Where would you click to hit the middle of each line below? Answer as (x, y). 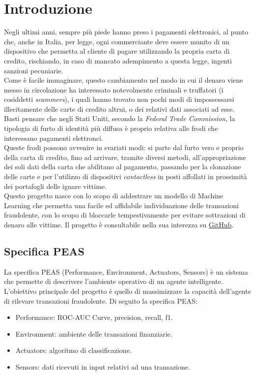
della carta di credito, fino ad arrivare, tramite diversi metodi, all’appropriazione (125, 157)
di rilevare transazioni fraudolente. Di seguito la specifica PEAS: (101, 300)
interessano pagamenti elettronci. (54, 138)
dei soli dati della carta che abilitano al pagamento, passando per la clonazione (123, 167)
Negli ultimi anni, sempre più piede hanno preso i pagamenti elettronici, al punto (126, 32)
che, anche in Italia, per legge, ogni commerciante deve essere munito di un (117, 41)
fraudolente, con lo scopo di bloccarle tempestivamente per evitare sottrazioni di (125, 215)
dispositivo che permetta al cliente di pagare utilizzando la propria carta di (117, 51)
